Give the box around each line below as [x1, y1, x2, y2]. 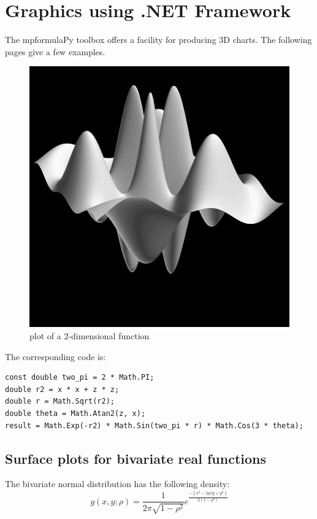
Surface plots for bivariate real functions [5, 448, 267, 467]
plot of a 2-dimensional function [29, 329, 150, 342]
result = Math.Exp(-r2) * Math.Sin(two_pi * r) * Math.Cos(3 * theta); [5, 421, 304, 430]
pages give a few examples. [5, 45, 105, 58]
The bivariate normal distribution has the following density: [5, 477, 230, 490]
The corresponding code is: [5, 350, 106, 363]
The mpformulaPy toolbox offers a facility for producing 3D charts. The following [5, 33, 312, 46]
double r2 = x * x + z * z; [5, 385, 120, 394]
